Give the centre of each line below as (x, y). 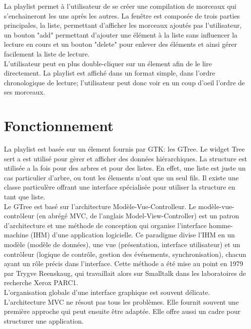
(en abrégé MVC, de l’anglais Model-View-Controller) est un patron (138, 216)
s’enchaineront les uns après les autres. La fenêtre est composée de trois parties (122, 15)
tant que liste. (25, 197)
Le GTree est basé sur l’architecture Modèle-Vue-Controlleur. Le (100, 206)
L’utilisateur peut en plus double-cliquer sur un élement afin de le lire (108, 63)
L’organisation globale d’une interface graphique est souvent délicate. (107, 292)
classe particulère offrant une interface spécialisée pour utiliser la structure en (120, 187)
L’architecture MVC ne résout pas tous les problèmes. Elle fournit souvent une (121, 301)
